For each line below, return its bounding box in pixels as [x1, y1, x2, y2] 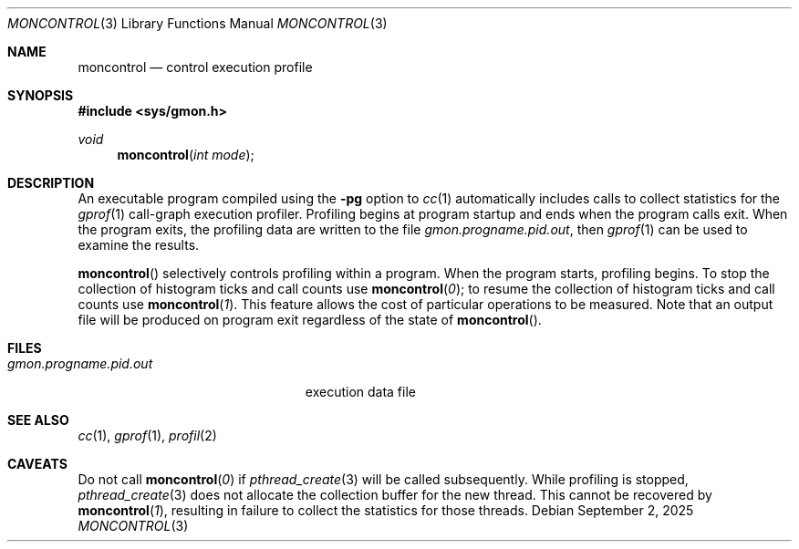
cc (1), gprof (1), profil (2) [78, 428, 217, 443]
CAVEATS [7, 456, 67, 471]
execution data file [305, 384, 416, 399]
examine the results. [78, 237, 200, 253]
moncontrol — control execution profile [78, 59, 313, 75]
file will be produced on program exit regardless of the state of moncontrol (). [78, 312, 542, 327]
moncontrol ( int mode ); [117, 147, 254, 162]
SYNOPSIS [7, 88, 74, 103]
